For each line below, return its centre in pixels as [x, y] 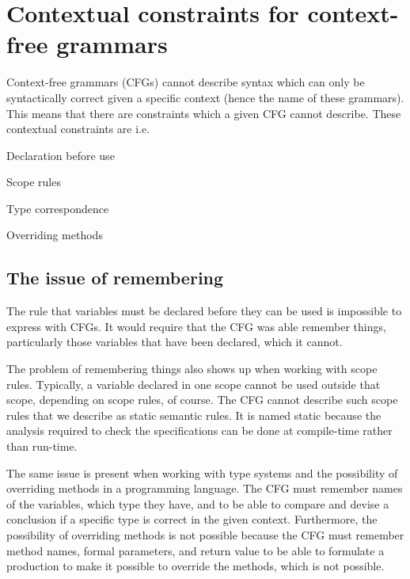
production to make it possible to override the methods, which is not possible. [196, 566]
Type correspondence [58, 208]
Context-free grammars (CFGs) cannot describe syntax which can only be [186, 82]
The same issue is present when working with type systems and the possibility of [202, 472]
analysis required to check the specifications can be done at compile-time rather [199, 430]
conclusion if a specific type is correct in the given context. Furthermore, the [192, 519]
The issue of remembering [115, 278]
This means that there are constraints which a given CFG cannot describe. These [204, 113]
